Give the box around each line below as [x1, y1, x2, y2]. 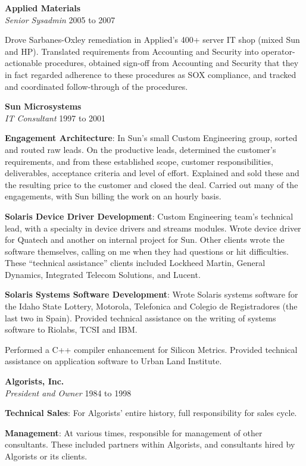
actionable [5, 57, 42, 69]
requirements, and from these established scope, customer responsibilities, [5, 155, 273, 167]
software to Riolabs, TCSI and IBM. [5, 323, 138, 336]
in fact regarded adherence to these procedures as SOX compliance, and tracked [5, 68, 296, 80]
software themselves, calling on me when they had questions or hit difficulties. [5, 245, 289, 257]
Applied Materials [5, 2, 81, 14]
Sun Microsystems [5, 100, 82, 112]
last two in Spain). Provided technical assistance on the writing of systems [5, 311, 276, 324]
